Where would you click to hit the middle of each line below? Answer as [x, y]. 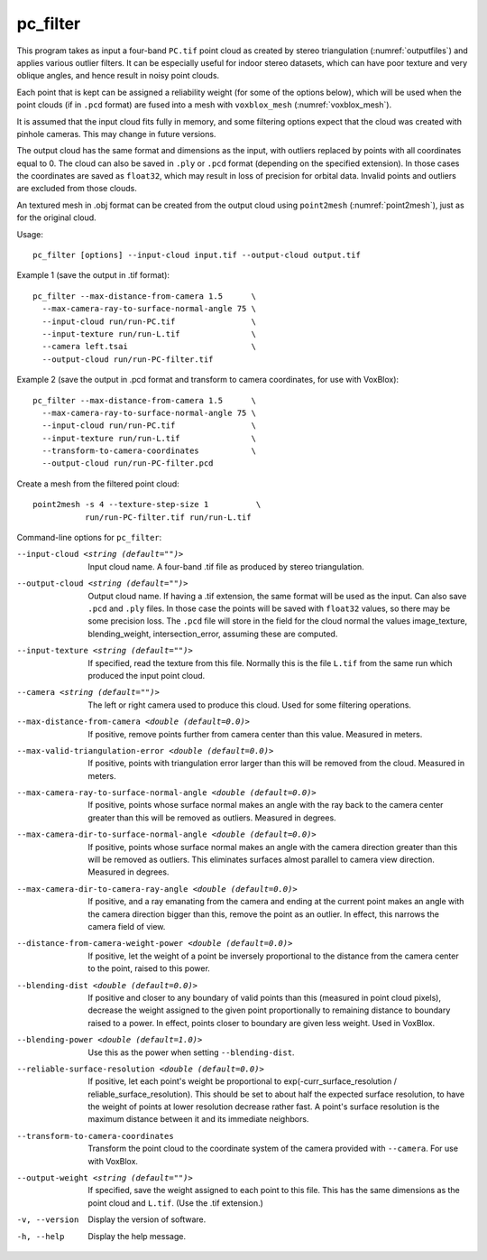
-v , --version [48, 1220]
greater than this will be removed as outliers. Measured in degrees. [212, 818]
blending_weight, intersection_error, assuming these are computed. [213, 634]
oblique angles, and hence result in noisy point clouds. [118, 76]
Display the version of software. [147, 1219]
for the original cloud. [56, 218]
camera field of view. [127, 926]
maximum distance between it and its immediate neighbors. [198, 1119]
